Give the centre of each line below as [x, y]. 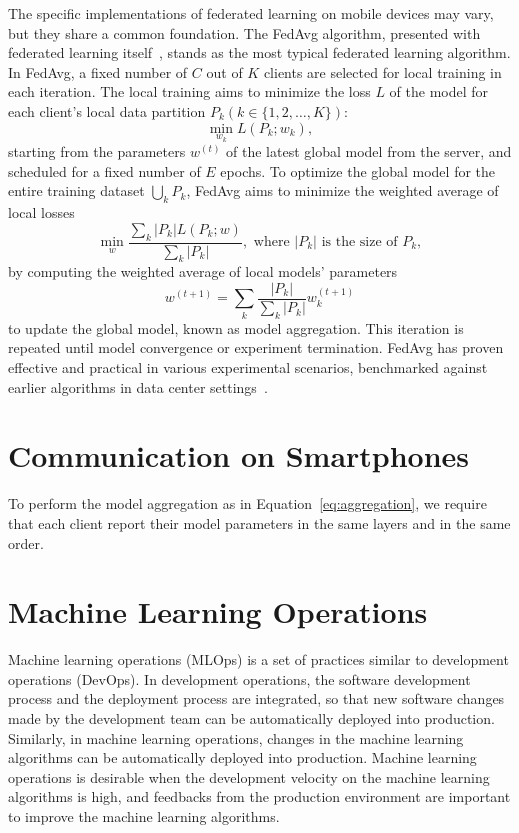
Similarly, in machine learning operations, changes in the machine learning [236, 737]
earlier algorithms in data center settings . [138, 386]
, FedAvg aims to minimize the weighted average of [342, 190]
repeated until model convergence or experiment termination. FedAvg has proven [256, 347]
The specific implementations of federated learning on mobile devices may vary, [251, 13]
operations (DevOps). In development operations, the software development [239, 678]
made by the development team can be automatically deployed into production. [251, 718]
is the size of [359, 242]
